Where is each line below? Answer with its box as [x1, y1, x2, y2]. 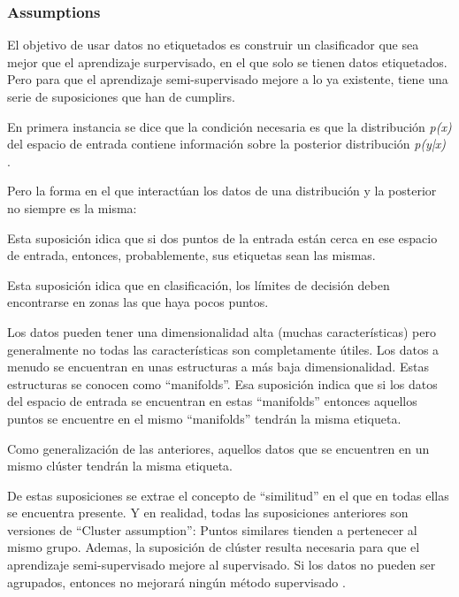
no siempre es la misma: [7, 198, 137, 217]
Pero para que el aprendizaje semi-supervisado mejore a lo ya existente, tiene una [7, 70, 448, 88]
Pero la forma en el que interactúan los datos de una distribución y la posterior [7, 181, 437, 200]
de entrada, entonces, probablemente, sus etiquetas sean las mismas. [7, 246, 376, 264]
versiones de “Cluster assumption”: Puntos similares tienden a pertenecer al [7, 520, 417, 539]
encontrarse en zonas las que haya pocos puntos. [7, 293, 269, 311]
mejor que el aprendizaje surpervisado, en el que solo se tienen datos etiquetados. [7, 52, 448, 71]
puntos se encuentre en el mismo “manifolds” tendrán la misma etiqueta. [7, 409, 402, 427]
